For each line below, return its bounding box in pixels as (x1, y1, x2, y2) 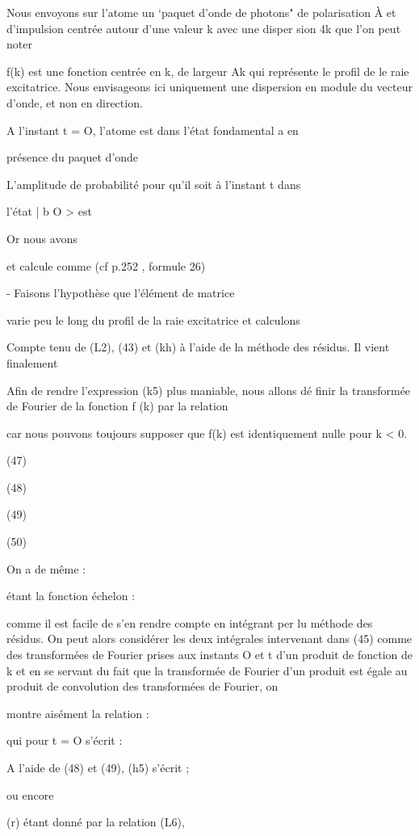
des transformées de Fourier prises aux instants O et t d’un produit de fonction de (6, 646, 413, 663)
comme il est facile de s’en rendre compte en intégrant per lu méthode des (6, 614, 373, 631)
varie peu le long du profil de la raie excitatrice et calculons (6, 311, 300, 328)
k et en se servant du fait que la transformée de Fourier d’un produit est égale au (6, 662, 408, 678)
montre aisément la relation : (6, 704, 149, 721)
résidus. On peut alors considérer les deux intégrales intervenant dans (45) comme (6, 630, 413, 647)
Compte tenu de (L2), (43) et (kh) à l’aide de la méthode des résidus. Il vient (6, 338, 390, 355)
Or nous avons (6, 229, 78, 246)
